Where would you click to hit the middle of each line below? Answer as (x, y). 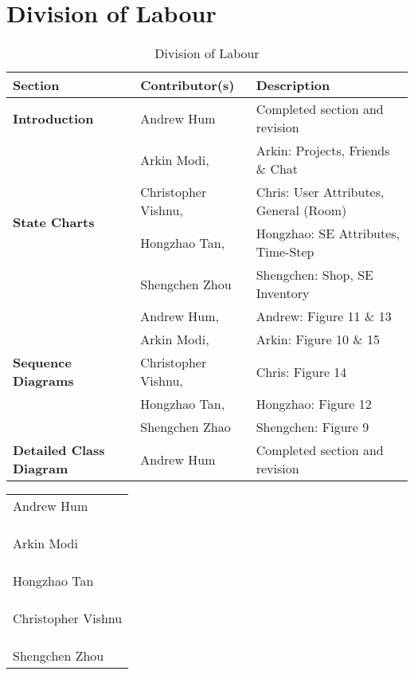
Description (293, 85)
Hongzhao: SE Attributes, (328, 234)
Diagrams (43, 381)
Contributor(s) (187, 85)
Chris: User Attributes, (320, 192)
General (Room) (301, 210)
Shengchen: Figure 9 (312, 427)
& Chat (277, 169)
